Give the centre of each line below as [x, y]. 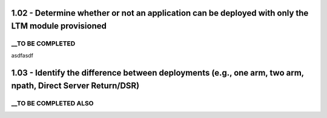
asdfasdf [22, 56]
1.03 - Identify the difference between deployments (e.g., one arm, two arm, [157, 73]
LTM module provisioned [59, 26]
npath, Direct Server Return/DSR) [75, 86]
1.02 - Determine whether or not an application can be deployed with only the [160, 13]
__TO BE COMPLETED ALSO [52, 103]
